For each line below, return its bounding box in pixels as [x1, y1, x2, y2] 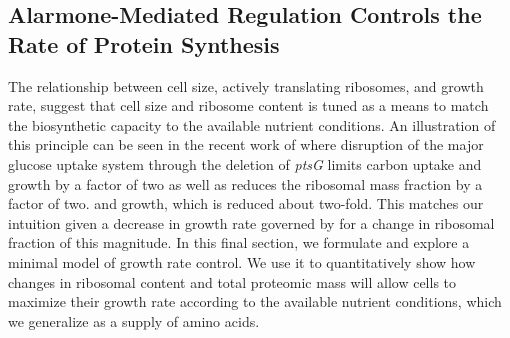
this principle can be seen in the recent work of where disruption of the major [8, 134, 484, 155]
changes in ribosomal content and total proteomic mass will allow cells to [8, 271, 457, 292]
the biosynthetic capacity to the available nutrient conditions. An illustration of [8, 114, 496, 135]
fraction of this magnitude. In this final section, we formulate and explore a [8, 232, 470, 253]
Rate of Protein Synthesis [8, 28, 280, 59]
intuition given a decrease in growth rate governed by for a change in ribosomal [8, 212, 495, 233]
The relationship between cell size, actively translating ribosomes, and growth [8, 75, 484, 96]
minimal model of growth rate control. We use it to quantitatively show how [8, 251, 476, 272]
